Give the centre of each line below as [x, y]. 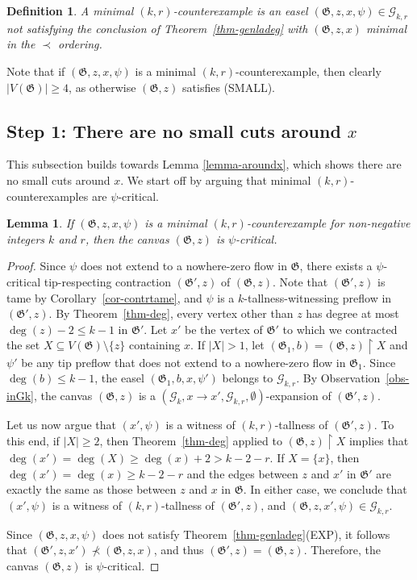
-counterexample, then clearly [309, 71]
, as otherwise [102, 87]
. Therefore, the [342, 550]
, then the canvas [127, 238]
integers [26, 238]
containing [155, 345]
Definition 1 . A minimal [70, 10]
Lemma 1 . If [40, 223]
